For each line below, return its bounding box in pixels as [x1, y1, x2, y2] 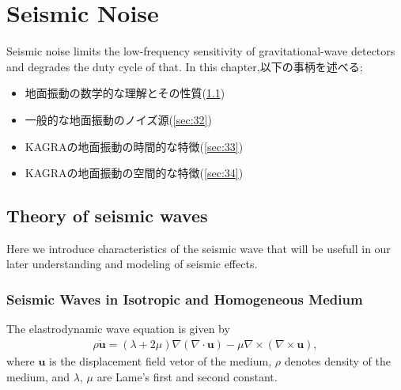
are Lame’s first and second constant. [96, 368, 278, 384]
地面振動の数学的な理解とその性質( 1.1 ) [25, 85, 225, 101]
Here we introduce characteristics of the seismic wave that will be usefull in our [6, 240, 391, 256]
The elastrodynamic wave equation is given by [6, 320, 230, 337]
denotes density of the [284, 352, 391, 369]
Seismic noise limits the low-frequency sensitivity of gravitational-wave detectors [6, 43, 395, 59]
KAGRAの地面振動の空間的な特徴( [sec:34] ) [25, 165, 244, 181]
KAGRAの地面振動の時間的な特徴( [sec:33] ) [25, 138, 244, 154]
